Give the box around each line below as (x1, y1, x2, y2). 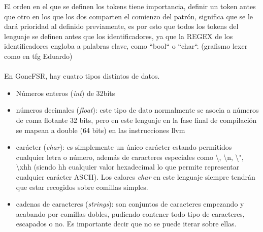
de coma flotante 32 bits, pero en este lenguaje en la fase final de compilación (16, 114, 257, 125)
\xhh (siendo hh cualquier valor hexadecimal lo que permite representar (16, 161, 240, 172)
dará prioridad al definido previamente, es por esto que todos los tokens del (4, 21, 239, 31)
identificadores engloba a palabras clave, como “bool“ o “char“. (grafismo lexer (4, 41, 248, 51)
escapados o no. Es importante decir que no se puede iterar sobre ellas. (16, 218, 237, 229)
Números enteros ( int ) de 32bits (16, 87, 115, 98)
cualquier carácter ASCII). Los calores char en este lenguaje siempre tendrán (16, 171, 255, 182)
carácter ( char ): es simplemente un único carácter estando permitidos (16, 142, 232, 152)
